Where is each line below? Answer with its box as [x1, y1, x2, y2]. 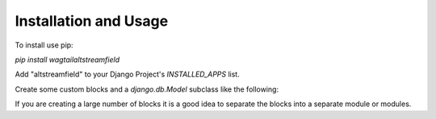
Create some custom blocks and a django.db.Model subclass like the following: [15, 84, 279, 94]
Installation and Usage [15, 12, 169, 30]
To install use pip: [15, 40, 73, 50]
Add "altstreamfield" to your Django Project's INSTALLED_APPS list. [15, 69, 240, 80]
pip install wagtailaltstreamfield [15, 55, 120, 64]
